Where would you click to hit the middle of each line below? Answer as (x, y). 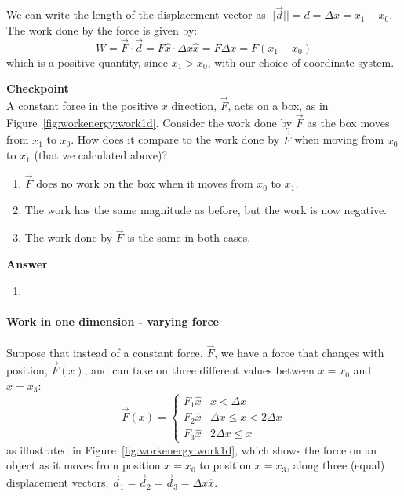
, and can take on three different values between (199, 370)
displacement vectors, (58, 482)
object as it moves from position (84, 465)
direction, (194, 106)
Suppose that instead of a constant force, (105, 353)
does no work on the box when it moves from (145, 183)
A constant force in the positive (82, 106)
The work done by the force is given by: (102, 29)
